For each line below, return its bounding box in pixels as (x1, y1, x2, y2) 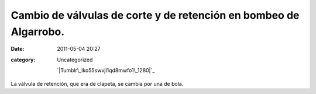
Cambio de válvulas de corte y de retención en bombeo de (11, 9, 300, 22)
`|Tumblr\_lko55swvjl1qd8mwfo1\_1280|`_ (57, 67, 155, 74)
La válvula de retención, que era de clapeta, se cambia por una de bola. (11, 80, 184, 87)
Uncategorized (57, 56, 93, 63)
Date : (11, 46, 25, 53)
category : (11, 56, 36, 63)
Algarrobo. (11, 25, 65, 38)
